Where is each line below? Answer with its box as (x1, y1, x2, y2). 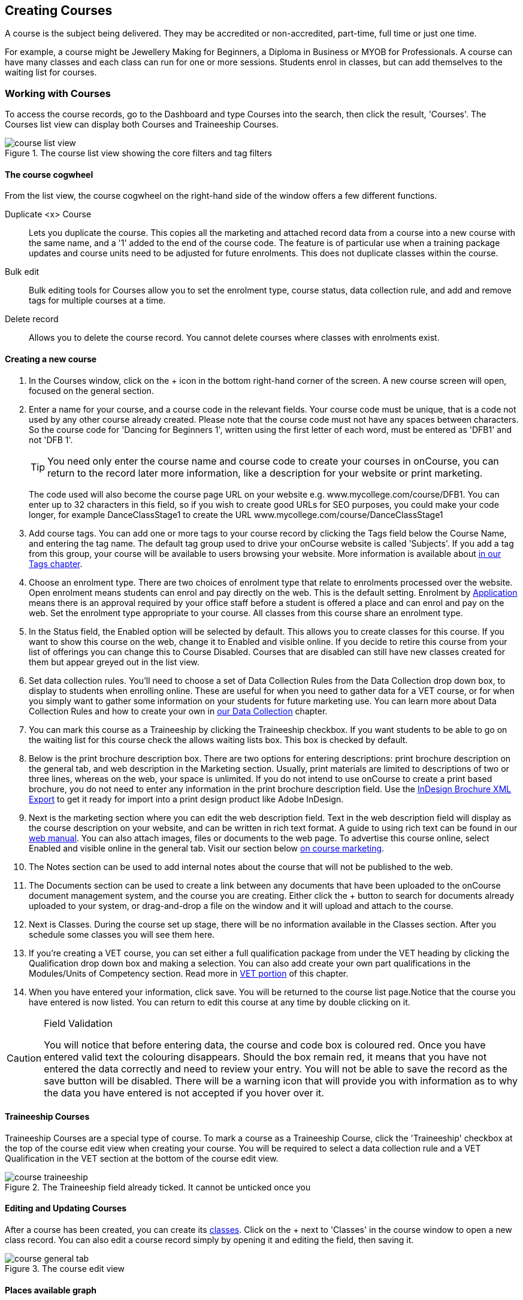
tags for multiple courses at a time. (29, 295, 166, 306)
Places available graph (5, 1284, 97, 1295)
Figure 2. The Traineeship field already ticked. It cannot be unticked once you (5, 1181, 311, 1192)
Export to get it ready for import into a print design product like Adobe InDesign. (29, 793, 344, 804)
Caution (7, 1051, 42, 1064)
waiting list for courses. (5, 67, 97, 78)
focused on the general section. (29, 385, 154, 396)
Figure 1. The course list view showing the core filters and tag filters (5, 148, 272, 159)
